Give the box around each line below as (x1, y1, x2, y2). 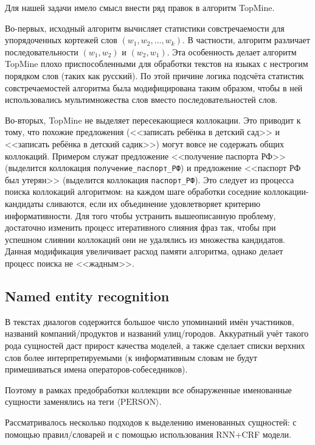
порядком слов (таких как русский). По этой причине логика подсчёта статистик (5, 69, 304, 82)
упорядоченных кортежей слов (5, 33, 117, 46)
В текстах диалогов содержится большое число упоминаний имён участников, (5, 315, 294, 328)
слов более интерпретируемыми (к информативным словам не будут (5, 351, 257, 363)
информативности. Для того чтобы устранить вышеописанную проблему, (5, 209, 276, 222)
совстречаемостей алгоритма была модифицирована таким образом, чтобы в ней (5, 81, 303, 94)
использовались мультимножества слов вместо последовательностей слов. (5, 93, 278, 106)
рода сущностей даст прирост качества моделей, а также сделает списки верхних (5, 338, 305, 351)
